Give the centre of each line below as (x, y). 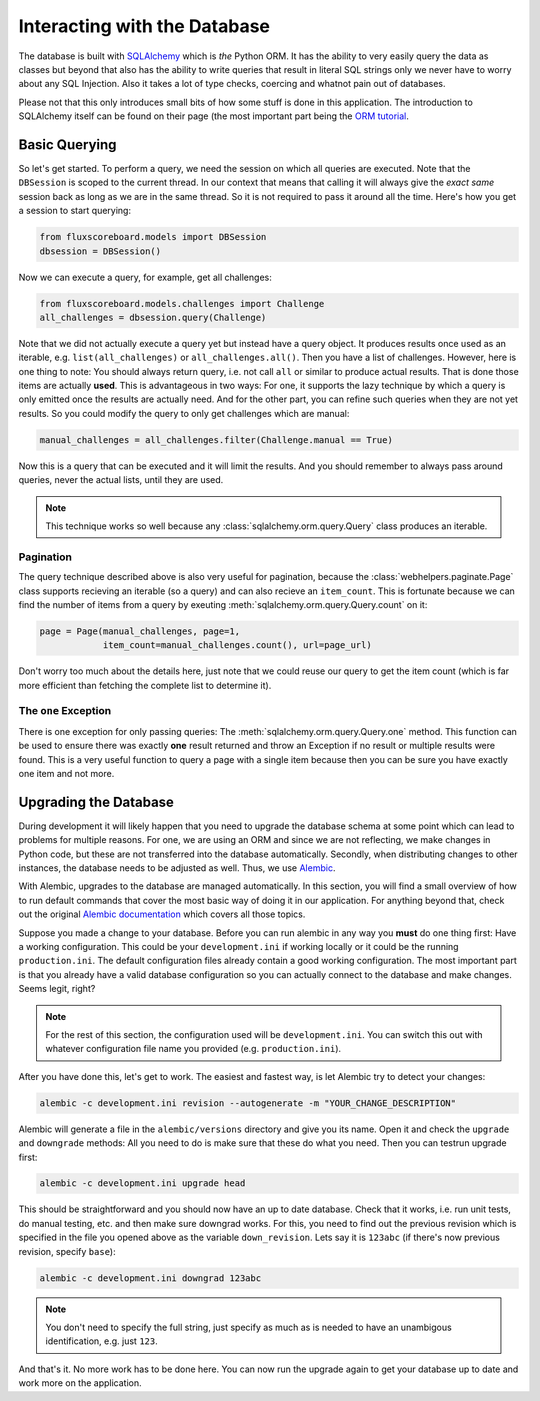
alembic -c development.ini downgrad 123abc (150, 1278)
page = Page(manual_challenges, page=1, (139, 631)
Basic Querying (67, 144)
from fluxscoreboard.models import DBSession (153, 237)
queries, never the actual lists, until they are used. (121, 480)
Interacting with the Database (144, 26)
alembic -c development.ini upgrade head (142, 1183)
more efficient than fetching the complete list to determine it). (145, 685)
